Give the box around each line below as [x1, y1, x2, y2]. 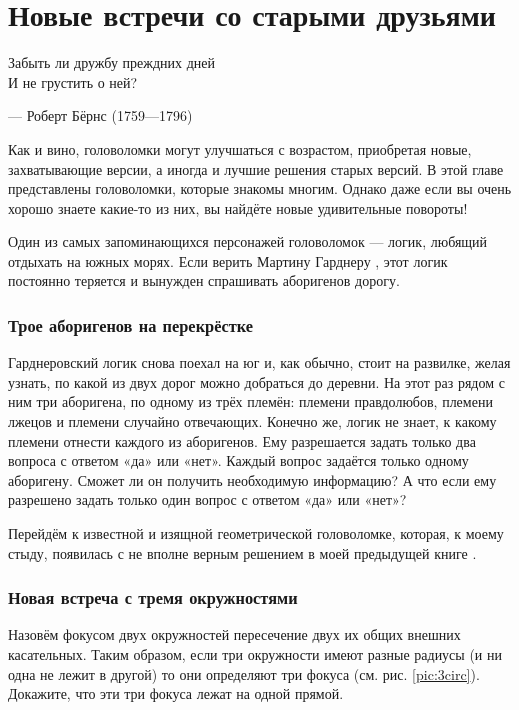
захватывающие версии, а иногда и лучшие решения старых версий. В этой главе [8, 158, 504, 179]
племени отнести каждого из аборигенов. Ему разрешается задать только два [8, 430, 476, 451]
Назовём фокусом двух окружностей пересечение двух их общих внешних [8, 624, 461, 645]
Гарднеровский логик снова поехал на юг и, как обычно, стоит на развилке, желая [8, 352, 511, 373]
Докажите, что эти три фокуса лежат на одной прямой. [8, 683, 344, 704]
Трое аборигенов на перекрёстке [8, 312, 253, 337]
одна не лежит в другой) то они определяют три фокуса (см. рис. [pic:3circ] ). [8, 663, 480, 684]
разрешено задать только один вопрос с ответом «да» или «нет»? [8, 489, 407, 510]
